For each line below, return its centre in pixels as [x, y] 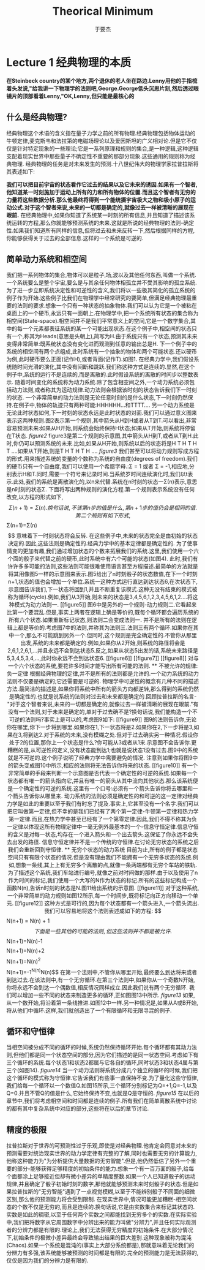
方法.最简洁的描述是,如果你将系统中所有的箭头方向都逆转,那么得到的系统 [97, 689]
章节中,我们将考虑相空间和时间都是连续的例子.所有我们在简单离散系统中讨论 [102, 1101]
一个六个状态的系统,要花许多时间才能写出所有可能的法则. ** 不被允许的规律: [103, 666]
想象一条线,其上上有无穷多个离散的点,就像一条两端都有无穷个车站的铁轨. [106, 865]
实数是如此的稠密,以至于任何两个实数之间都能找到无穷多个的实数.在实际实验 [102, 1215]
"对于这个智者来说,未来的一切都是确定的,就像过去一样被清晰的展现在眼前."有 [103, 704]
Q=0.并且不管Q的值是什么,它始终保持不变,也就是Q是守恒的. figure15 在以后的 [103, 1093]
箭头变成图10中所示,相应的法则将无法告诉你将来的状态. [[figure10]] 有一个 [105, 765]
